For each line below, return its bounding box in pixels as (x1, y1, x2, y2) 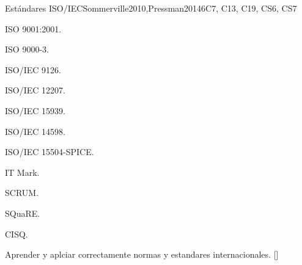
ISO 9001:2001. (5, 22, 62, 35)
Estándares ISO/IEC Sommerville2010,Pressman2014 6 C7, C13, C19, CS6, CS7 (5, 2, 297, 14)
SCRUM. (5, 186, 39, 199)
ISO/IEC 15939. (5, 104, 65, 117)
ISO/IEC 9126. (5, 63, 61, 76)
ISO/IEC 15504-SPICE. (5, 145, 94, 158)
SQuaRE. (5, 206, 40, 219)
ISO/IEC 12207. (5, 84, 65, 96)
